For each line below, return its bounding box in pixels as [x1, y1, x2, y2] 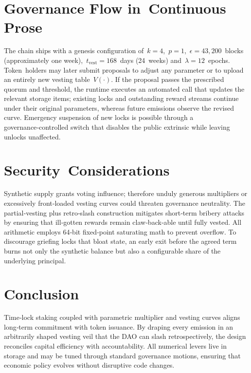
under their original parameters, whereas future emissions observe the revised [4, 102, 234, 113]
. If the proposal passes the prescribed [111, 74, 224, 84]
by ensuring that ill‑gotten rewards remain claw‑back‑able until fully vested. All [4, 217, 242, 227]
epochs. [208, 55, 230, 65]
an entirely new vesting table [4, 74, 90, 84]
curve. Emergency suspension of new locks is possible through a [4, 112, 194, 122]
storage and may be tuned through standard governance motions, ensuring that [4, 350, 241, 360]
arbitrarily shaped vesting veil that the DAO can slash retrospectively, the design [4, 331, 246, 341]
